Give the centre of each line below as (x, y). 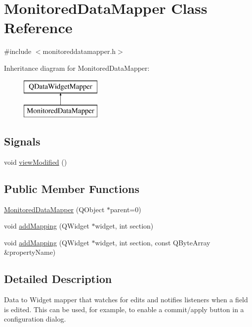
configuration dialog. (35, 319)
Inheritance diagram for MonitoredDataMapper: (77, 68)
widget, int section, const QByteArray (153, 242)
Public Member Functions (72, 188)
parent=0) (126, 209)
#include (18, 51)
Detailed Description (58, 279)
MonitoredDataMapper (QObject (54, 209)
